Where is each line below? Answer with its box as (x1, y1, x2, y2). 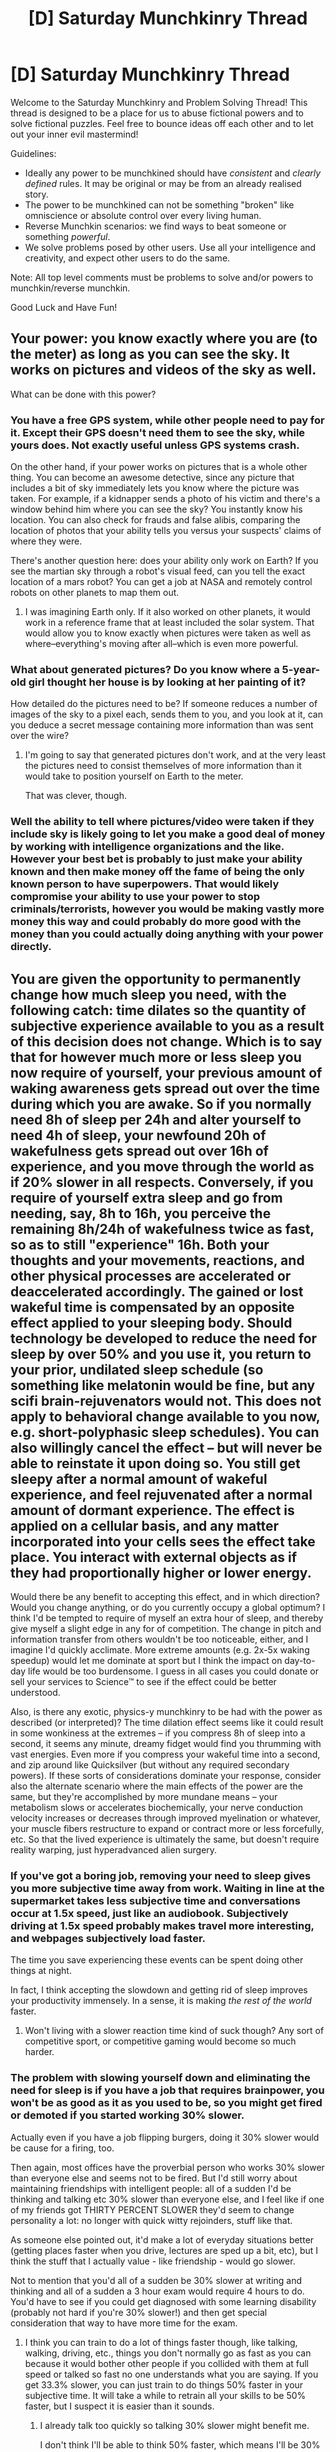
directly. (10, 940, 52, 954)
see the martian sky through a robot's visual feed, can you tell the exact (10, 565, 306, 577)
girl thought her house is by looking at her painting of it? (28, 675, 307, 689)
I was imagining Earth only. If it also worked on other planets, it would (24, 606, 311, 618)
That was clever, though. (24, 790, 127, 802)
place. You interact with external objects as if (10, 1548, 297, 1566)
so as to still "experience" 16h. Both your (10, 1236, 270, 1253)
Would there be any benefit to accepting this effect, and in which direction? (10, 1591, 321, 1603)
